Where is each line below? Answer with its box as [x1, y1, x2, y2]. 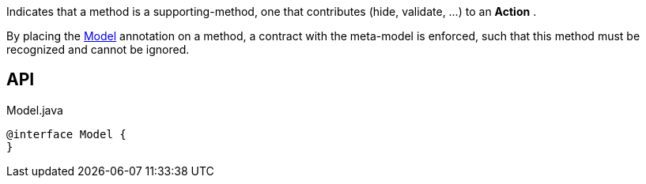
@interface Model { [6, 127, 127, 141]
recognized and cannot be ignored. [6, 43, 190, 56]
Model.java [6, 103, 63, 117]
